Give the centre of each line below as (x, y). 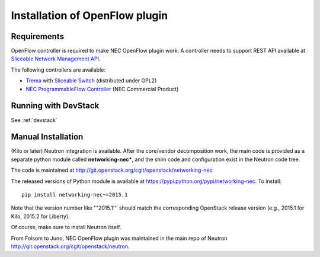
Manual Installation (47, 137)
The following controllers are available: (58, 70)
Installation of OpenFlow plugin (89, 15)
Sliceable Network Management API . (56, 59)
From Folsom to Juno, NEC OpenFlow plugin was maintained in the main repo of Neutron (119, 238)
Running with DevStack (55, 106)
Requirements (38, 36)
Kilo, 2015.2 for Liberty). (41, 216)
